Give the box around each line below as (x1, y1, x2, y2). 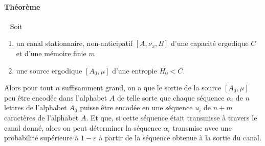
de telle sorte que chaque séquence (117, 92, 225, 103)
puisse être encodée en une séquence (80, 102, 193, 113)
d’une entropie (112, 65, 157, 76)
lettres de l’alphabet (4, 102, 67, 113)
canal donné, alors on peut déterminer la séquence (4, 122, 161, 133)
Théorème (4, 1, 40, 12)
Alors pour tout (4, 82, 53, 93)
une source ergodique (16, 65, 82, 76)
